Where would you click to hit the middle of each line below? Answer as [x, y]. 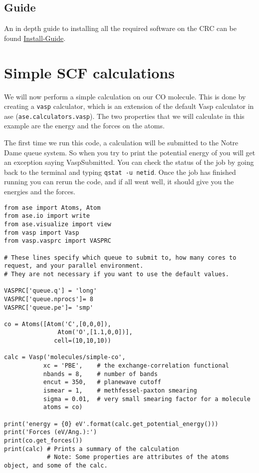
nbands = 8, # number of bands [100, 374]
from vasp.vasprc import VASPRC [58, 241]
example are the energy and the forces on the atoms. [84, 126]
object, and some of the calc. [56, 465]
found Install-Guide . [35, 38]
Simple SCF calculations [89, 72]
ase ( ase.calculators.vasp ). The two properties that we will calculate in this [124, 116]
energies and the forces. [40, 192]
